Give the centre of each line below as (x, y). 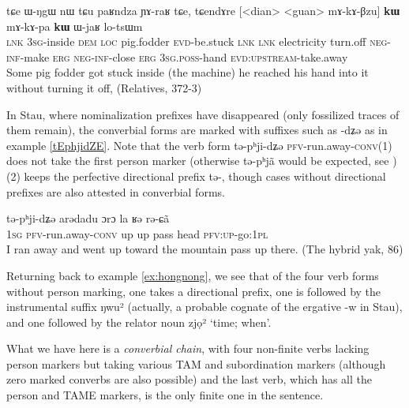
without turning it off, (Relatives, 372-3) (104, 87)
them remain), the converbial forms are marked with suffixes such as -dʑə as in (197, 130)
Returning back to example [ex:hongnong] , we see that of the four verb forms (193, 275)
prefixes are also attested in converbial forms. (116, 191)
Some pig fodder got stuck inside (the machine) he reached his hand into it (188, 72)
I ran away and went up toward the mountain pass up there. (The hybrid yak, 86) (205, 249)
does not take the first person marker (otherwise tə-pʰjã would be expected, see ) (202, 161)
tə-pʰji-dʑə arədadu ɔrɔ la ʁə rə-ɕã (88, 218)
